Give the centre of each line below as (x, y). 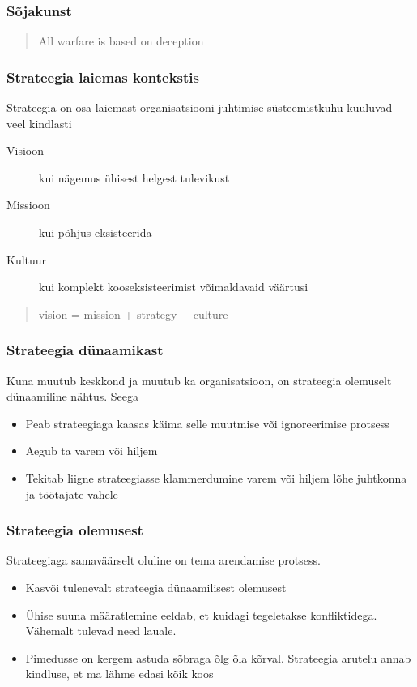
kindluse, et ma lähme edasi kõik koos (119, 674)
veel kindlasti (39, 123)
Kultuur (27, 259)
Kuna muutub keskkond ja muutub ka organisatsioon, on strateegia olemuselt (199, 380)
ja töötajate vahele (72, 494)
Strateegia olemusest (75, 530)
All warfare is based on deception (121, 41)
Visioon (25, 150)
